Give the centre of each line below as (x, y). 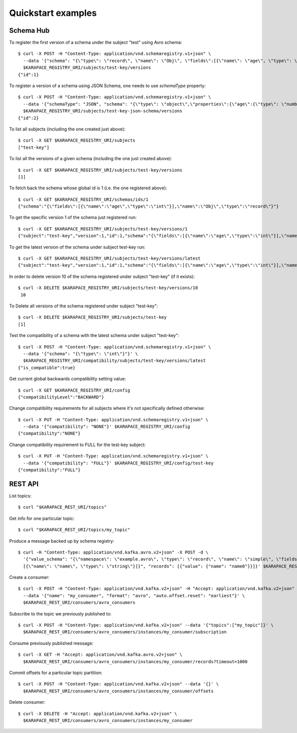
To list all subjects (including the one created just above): (67, 129)
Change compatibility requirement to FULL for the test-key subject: (77, 445)
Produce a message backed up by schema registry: (62, 541)
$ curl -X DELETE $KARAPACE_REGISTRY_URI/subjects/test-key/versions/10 (108, 288)
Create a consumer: (29, 577)
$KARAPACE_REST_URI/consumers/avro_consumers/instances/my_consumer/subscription (125, 632)
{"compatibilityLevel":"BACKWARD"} (61, 397)
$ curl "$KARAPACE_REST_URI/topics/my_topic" (74, 530)
